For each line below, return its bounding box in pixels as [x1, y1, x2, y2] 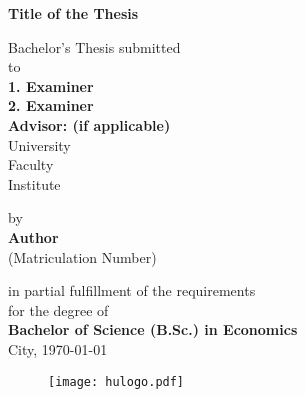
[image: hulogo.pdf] [48, 374, 185, 389]
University [8, 134, 71, 155]
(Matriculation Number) [8, 246, 157, 267]
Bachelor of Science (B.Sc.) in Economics [8, 319, 298, 340]
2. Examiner [8, 95, 94, 116]
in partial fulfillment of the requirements [8, 280, 256, 301]
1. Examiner [8, 75, 94, 96]
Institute [8, 173, 61, 194]
